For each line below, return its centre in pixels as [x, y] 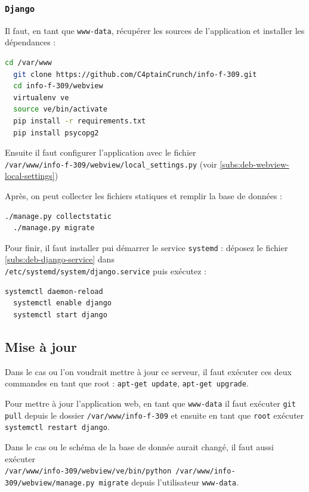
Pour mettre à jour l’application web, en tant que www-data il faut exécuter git [150, 403]
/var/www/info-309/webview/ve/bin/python [88, 471]
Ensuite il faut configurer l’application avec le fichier [101, 152]
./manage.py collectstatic [58, 216]
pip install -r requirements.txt [80, 121]
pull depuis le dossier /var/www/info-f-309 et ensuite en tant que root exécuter [154, 415]
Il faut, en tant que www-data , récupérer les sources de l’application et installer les [155, 30]
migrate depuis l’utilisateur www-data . [169, 482]
